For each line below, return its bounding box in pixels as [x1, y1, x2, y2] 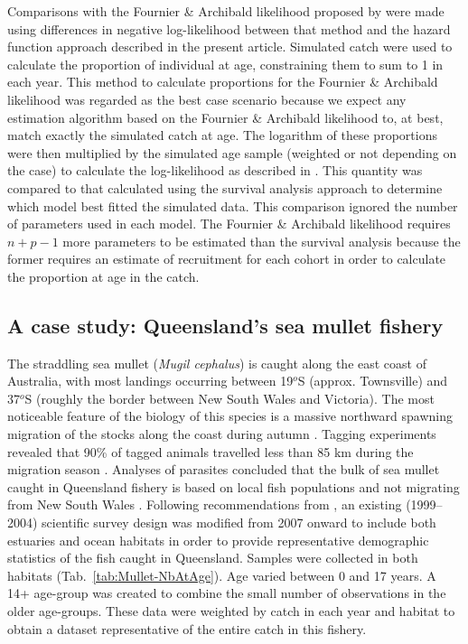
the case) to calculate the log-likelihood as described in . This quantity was [7, 161, 423, 180]
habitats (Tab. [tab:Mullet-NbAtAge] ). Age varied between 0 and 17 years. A [7, 565, 436, 584]
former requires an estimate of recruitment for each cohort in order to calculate [7, 249, 446, 268]
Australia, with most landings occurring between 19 [7, 371, 294, 390]
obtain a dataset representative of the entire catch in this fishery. [7, 619, 367, 638]
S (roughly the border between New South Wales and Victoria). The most [24, 388, 435, 407]
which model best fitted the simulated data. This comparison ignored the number [7, 196, 458, 215]
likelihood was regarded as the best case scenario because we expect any [7, 89, 407, 108]
